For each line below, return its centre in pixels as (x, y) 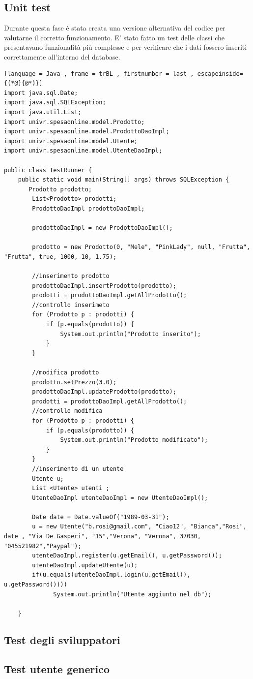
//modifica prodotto (66, 372)
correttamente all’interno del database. (62, 56)
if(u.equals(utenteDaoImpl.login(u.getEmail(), (111, 575)
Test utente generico (57, 668)
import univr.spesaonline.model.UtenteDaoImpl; (83, 151)
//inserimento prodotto (71, 276)
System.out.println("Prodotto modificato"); (134, 440)
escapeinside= (220, 74)
